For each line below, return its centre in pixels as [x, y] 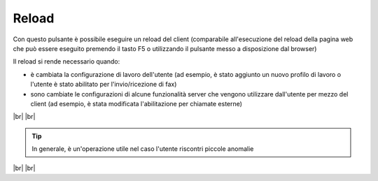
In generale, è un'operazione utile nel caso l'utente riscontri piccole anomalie [143, 149]
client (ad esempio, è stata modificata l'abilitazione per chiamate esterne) [136, 103]
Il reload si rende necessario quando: [66, 61]
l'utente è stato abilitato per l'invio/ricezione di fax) [104, 85]
